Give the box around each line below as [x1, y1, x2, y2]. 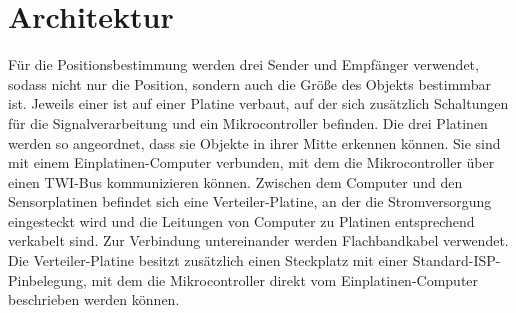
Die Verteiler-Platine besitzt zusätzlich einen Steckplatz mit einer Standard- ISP [8, 250, 496, 271]
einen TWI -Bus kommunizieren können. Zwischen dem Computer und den [8, 171, 463, 192]
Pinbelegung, [8, 269, 87, 290]
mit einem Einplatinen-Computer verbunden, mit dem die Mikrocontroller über [8, 152, 495, 173]
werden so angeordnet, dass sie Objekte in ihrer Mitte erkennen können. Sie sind [8, 132, 501, 153]
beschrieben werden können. [8, 289, 180, 310]
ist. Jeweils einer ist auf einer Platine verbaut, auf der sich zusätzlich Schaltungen [8, 93, 509, 114]
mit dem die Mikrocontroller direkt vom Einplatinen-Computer [91, 269, 479, 290]
